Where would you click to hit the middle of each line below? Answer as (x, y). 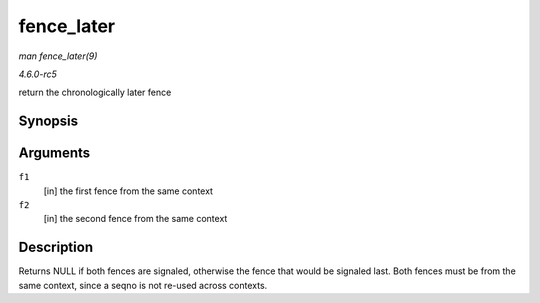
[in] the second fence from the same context (135, 219)
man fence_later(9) (58, 56)
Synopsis (48, 121)
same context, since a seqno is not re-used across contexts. (143, 285)
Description (56, 247)
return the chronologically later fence (95, 92)
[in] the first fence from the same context (128, 191)
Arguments (54, 153)
